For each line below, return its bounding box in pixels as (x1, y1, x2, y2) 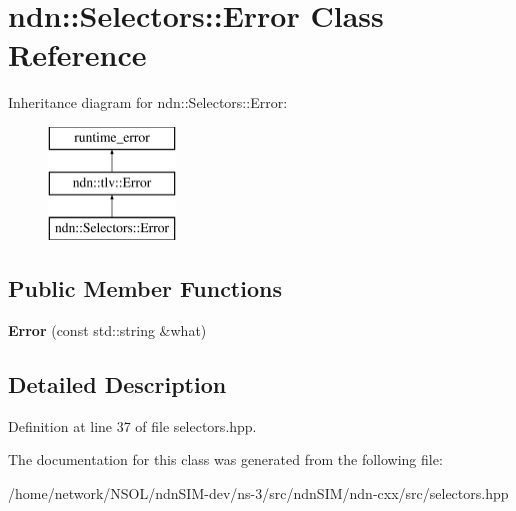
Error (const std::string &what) (8, 320, 207, 341)
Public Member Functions (8, 273, 282, 304)
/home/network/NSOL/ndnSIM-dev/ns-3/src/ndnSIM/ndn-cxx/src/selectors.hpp (8, 483, 509, 504)
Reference (8, 34, 147, 75)
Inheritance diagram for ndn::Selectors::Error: (8, 92, 288, 113)
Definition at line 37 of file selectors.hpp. (8, 415, 257, 436)
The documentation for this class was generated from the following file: (8, 449, 443, 470)
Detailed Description (8, 369, 227, 400)
